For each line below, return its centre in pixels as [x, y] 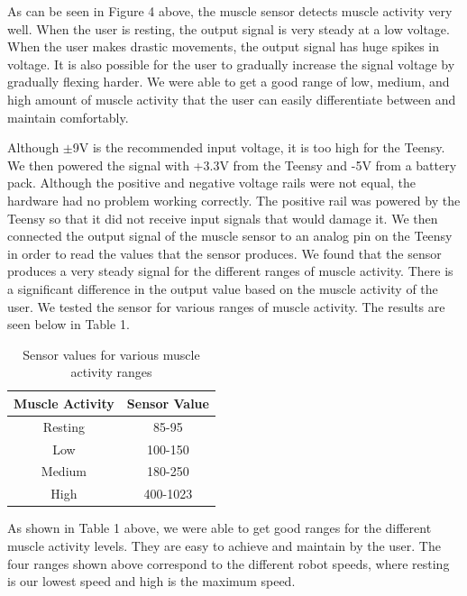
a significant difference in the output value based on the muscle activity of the [223, 288]
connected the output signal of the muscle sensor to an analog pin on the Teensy [230, 236]
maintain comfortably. [68, 117]
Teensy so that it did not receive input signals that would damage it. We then [223, 218]
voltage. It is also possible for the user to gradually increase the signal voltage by [231, 64]
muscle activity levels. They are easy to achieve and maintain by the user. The [224, 545]
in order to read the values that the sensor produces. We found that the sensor [224, 253]
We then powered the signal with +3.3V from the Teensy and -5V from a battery [232, 165]
